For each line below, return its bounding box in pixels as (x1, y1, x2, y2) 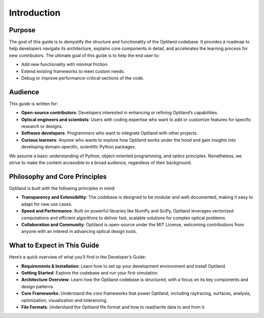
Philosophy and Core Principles (9, 172, 107, 181)
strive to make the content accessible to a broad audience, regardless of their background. (9, 160, 192, 166)
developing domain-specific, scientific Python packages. (21, 144, 136, 150)
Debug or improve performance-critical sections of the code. (21, 75, 144, 81)
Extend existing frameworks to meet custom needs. (21, 68, 125, 74)
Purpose (9, 26, 36, 34)
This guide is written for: (9, 101, 58, 106)
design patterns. (21, 283, 55, 289)
